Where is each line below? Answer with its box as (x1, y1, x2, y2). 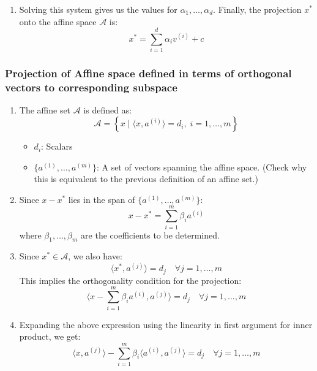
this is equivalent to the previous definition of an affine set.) (34, 172, 258, 185)
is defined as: (83, 104, 132, 117)
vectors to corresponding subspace (5, 80, 177, 95)
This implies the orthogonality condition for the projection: (19, 273, 242, 286)
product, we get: (19, 330, 81, 343)
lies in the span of (68, 193, 135, 205)
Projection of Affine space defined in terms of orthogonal (5, 66, 292, 81)
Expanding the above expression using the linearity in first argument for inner (19, 318, 313, 331)
